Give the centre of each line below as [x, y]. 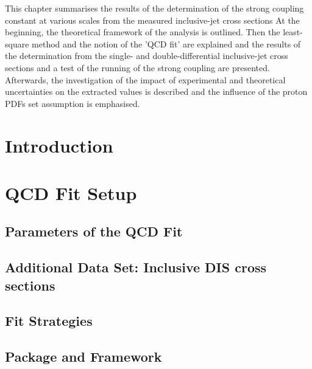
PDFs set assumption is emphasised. [73, 103]
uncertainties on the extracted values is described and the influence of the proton [156, 91]
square [17, 43]
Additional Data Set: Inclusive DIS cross [136, 267]
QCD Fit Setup [71, 192]
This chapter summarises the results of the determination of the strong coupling [154, 8]
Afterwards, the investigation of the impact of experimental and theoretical [145, 79]
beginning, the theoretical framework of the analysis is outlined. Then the [143, 32]
